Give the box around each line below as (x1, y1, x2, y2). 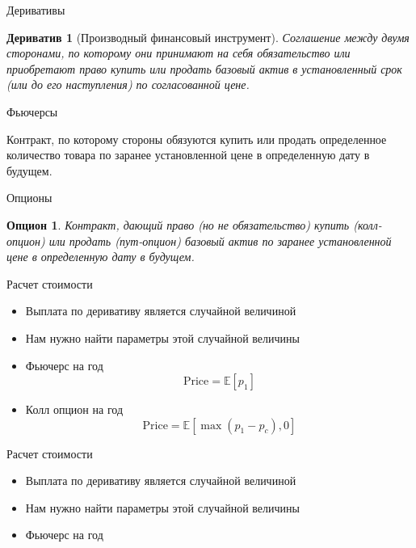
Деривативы (6, 2, 65, 18)
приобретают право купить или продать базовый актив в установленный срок (6, 60, 402, 77)
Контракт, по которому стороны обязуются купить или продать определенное (6, 130, 387, 147)
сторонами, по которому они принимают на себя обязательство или (6, 44, 351, 61)
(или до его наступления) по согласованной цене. (6, 76, 250, 93)
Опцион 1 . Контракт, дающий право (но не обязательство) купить (6, 216, 350, 233)
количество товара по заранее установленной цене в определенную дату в (6, 146, 370, 163)
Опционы (6, 189, 53, 206)
